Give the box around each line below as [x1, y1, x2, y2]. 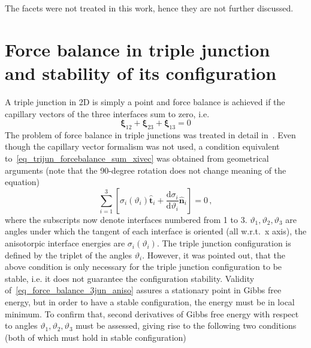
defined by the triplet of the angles [5, 248, 132, 261]
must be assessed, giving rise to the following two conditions [76, 319, 297, 332]
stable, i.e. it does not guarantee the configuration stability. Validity [5, 272, 255, 284]
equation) [5, 176, 40, 188]
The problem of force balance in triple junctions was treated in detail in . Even [5, 128, 296, 141]
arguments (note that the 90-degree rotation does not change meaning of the [5, 163, 286, 176]
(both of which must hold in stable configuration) [5, 331, 186, 343]
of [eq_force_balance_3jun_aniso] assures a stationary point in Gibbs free [5, 284, 282, 296]
